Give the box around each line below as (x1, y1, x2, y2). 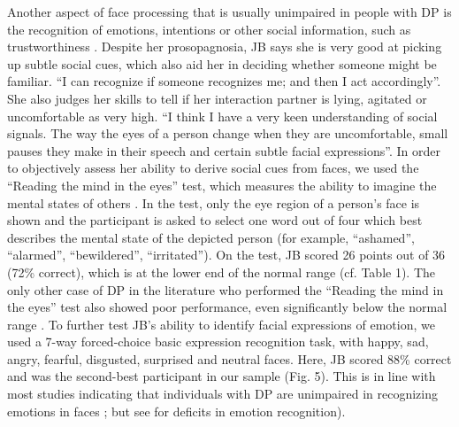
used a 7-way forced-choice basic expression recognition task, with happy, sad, (7, 332, 429, 351)
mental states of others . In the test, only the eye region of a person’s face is (7, 193, 420, 212)
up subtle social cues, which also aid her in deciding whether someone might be (7, 54, 437, 73)
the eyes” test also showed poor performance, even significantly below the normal (7, 298, 448, 316)
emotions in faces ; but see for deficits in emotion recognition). (7, 401, 346, 420)
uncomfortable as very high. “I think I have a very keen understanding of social (7, 106, 438, 125)
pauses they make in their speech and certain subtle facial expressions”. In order (7, 141, 440, 159)
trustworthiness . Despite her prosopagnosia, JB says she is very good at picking (7, 37, 442, 56)
